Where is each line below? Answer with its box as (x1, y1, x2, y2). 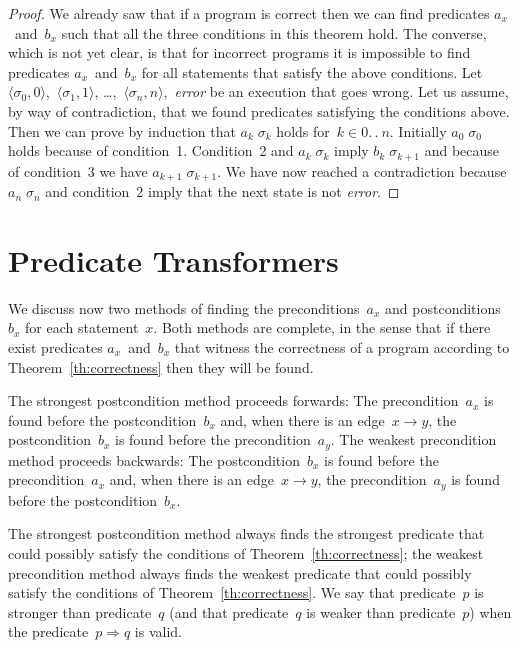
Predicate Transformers (8, 239, 339, 280)
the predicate (8, 621, 89, 642)
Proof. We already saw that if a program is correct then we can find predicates (8, 3, 490, 23)
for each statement (25, 317, 139, 338)
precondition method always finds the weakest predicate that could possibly (8, 562, 472, 583)
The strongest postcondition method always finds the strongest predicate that (8, 523, 485, 544)
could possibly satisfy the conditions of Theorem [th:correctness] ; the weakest (8, 543, 484, 564)
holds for (276, 120, 330, 141)
